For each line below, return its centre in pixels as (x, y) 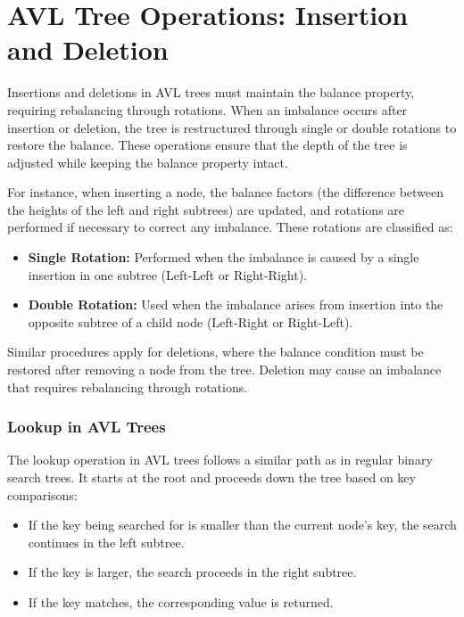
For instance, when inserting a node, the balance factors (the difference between (226, 192)
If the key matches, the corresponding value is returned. (181, 602)
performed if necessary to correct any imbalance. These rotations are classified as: (230, 227)
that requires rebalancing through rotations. (128, 387)
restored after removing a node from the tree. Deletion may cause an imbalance (224, 370)
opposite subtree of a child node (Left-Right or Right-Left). (191, 321)
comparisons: (42, 494)
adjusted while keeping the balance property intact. (148, 162)
